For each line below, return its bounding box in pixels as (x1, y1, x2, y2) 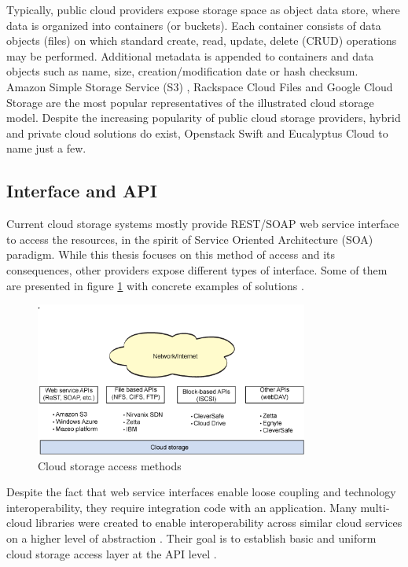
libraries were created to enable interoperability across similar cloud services (35, 514, 402, 531)
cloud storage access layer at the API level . (6, 545, 217, 561)
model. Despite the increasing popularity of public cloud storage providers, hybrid (6, 109, 401, 126)
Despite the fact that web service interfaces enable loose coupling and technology (6, 484, 396, 500)
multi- (360, 499, 390, 515)
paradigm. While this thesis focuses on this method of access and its (6, 246, 335, 263)
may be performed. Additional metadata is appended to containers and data (6, 47, 374, 64)
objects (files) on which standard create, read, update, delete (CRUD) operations (6, 32, 397, 49)
